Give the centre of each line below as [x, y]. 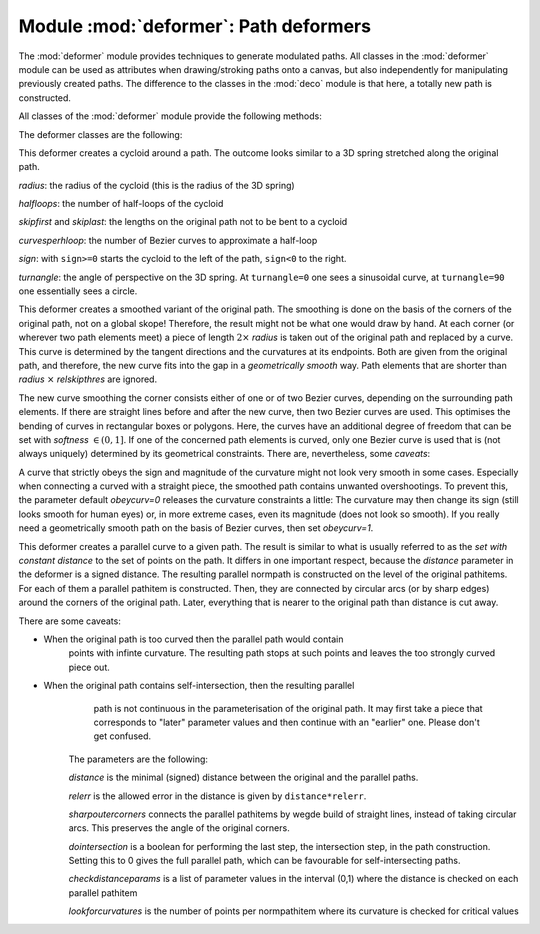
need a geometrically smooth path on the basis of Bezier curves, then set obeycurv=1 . [196, 528]
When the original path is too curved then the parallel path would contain [193, 639]
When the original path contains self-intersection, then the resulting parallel [199, 686]
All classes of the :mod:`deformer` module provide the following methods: [170, 116]
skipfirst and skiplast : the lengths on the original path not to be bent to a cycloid [183, 222]
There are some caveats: [70, 621]
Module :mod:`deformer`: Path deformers [195, 26]
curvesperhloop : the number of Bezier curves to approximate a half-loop [168, 240]
